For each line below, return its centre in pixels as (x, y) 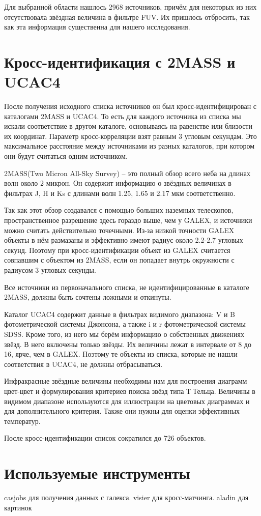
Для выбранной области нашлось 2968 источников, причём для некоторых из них (130, 7)
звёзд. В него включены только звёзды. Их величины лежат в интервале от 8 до (128, 344)
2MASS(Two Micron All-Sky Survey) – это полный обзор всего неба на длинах (127, 173)
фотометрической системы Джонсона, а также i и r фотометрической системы (125, 324)
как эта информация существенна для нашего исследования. (97, 27)
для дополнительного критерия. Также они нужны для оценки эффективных (122, 411)
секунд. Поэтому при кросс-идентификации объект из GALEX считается (117, 250)
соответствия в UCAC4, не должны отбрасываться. (83, 364)
